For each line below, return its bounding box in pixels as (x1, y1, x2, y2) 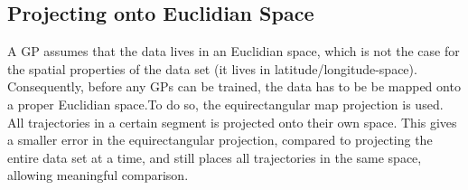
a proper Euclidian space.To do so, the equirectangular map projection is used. (7, 94, 444, 113)
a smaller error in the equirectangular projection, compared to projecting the (7, 130, 433, 149)
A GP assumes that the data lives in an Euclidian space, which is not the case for (7, 42, 460, 61)
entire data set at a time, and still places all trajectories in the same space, (7, 147, 422, 166)
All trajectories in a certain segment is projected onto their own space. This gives (7, 112, 457, 131)
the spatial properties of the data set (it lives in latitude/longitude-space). (7, 59, 417, 78)
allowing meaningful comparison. (7, 166, 189, 185)
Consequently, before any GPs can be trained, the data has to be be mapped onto (7, 77, 461, 96)
